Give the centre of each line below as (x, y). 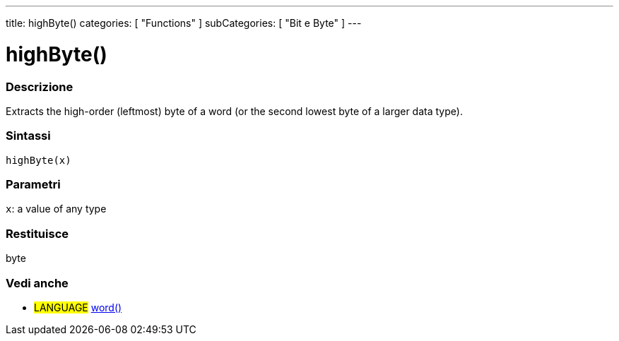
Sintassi (28, 136)
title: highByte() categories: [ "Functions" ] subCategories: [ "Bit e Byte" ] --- (184, 23)
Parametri (33, 184)
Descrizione (40, 86)
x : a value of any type (56, 209)
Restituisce (37, 233)
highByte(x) (39, 160)
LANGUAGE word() (78, 307)
